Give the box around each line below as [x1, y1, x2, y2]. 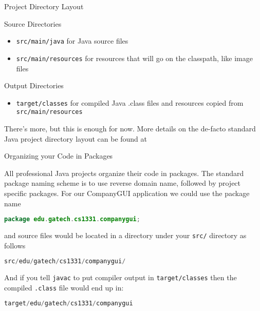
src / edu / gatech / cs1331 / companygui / [4, 258, 126, 265]
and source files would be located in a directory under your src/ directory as [4, 230, 247, 241]
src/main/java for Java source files [16, 35, 128, 46]
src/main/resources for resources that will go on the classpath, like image [16, 52, 253, 63]
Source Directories [4, 18, 62, 29]
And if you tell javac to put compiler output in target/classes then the [4, 272, 237, 283]
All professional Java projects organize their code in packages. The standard [4, 167, 244, 178]
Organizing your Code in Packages [4, 150, 113, 161]
